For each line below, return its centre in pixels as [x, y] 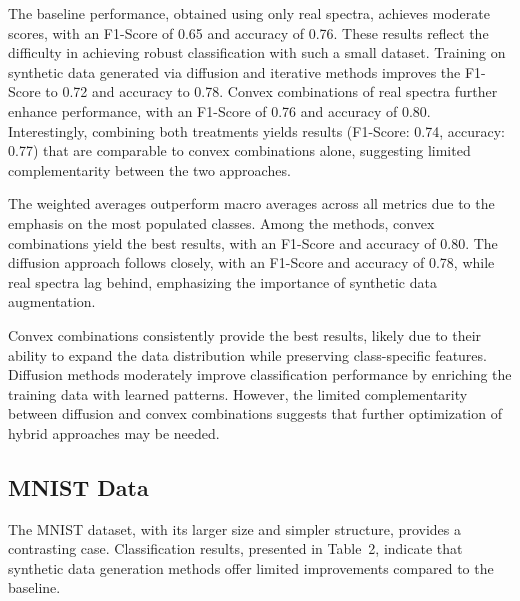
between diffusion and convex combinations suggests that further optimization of [255, 413]
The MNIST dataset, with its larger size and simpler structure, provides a [234, 528]
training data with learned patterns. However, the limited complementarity [238, 393]
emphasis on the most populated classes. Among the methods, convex [221, 222]
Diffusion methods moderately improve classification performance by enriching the [260, 374]
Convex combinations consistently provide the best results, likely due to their [245, 334]
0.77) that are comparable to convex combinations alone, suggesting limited [239, 150]
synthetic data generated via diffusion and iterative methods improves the [234, 71]
